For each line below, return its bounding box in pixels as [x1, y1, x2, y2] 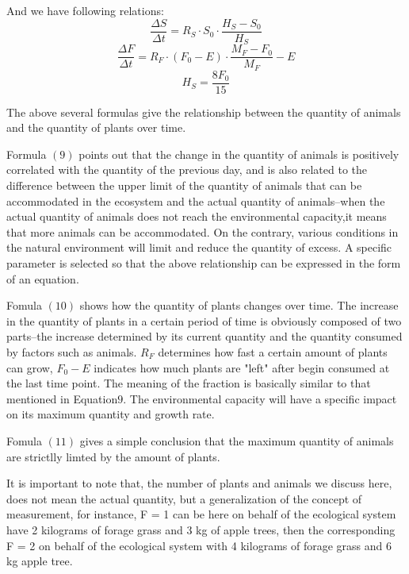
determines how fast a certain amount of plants [158, 344, 388, 360]
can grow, [6, 359, 53, 376]
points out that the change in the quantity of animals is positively [78, 145, 399, 162]
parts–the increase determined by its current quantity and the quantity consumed [6, 328, 403, 345]
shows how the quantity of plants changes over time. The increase [79, 297, 399, 314]
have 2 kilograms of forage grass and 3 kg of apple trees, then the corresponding [6, 521, 396, 537]
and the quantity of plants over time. [6, 119, 186, 136]
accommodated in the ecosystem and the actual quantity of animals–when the [6, 192, 385, 209]
